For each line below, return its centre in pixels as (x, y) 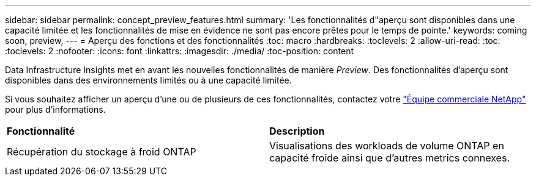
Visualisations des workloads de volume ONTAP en (387, 146)
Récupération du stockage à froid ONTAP (102, 152)
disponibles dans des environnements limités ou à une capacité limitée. (148, 80)
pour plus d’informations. (55, 109)
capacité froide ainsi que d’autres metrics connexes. (389, 158)
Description (297, 131)
